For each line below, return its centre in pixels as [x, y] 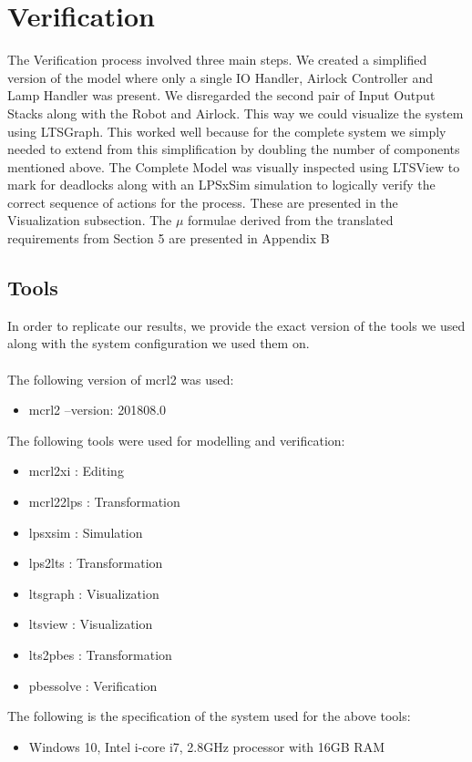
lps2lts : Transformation [96, 563]
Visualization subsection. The [90, 220]
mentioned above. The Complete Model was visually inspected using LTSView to [234, 166]
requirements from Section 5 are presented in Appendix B [169, 238]
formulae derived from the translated [291, 220]
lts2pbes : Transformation [100, 654]
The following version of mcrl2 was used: [121, 379]
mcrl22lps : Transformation [104, 502]
